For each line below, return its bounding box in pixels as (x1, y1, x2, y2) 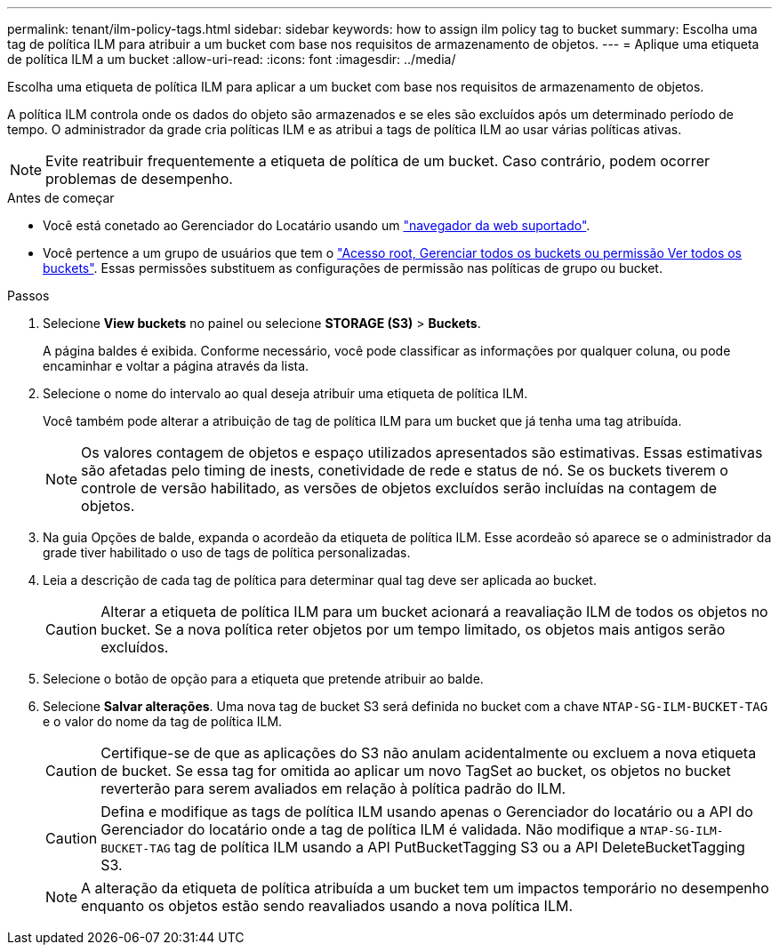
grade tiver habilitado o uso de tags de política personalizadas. (43, 545, 411, 560)
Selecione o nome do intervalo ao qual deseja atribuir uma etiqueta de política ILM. (43, 386, 528, 401)
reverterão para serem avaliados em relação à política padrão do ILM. (100, 780, 566, 797)
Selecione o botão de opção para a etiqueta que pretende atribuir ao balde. (43, 671, 484, 686)
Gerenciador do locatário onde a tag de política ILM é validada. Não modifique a (100, 820, 637, 838)
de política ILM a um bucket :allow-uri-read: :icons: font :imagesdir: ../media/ (7, 52, 456, 67)
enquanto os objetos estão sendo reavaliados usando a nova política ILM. (81, 897, 573, 915)
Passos (7, 288, 50, 303)
